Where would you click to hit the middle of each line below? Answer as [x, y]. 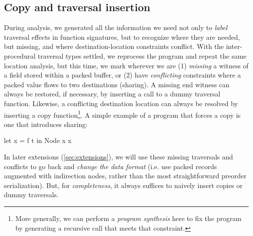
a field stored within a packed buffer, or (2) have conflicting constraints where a [123, 75]
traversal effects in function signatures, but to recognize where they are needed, [122, 37]
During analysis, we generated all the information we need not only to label [116, 27]
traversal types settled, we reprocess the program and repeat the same [142, 55]
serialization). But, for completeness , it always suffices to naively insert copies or [123, 185]
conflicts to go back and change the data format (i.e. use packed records [110, 166]
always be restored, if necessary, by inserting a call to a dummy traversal [112, 94]
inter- [234, 46]
